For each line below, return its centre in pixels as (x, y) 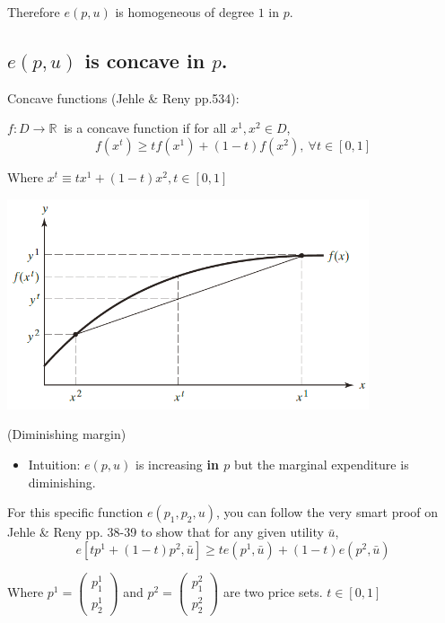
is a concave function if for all (145, 128)
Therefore (34, 12)
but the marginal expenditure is (322, 465)
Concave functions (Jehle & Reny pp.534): (123, 97)
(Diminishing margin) (67, 434)
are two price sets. (273, 592)
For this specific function (75, 512)
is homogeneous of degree (184, 12)
